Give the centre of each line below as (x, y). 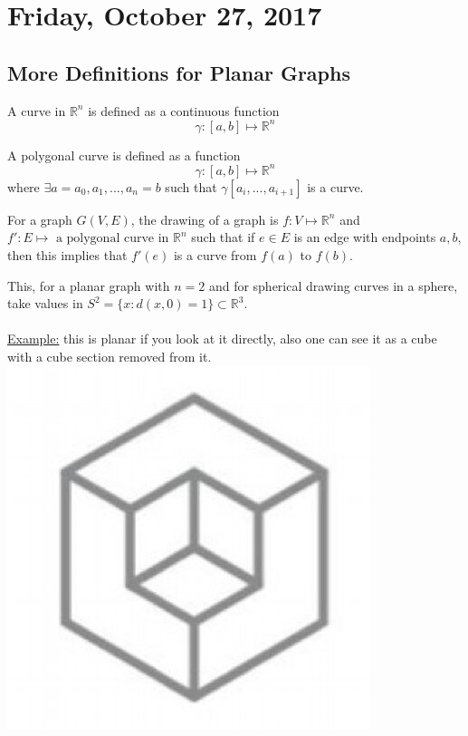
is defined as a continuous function (184, 110)
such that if (223, 237)
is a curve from (215, 254)
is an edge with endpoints (365, 237)
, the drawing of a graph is (205, 219)
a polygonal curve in (112, 239)
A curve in (37, 110)
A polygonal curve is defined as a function (124, 155)
